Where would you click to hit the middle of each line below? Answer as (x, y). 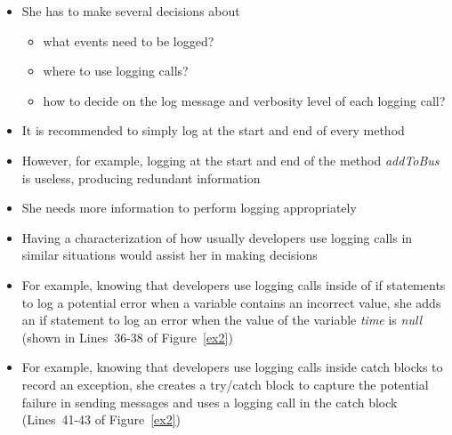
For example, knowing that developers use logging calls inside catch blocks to (232, 367)
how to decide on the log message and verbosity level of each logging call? (244, 100)
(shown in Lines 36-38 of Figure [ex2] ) (127, 337)
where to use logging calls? (116, 71)
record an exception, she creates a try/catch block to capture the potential (225, 384)
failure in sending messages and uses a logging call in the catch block (210, 402)
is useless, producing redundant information (141, 177)
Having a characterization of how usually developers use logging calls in (217, 237)
